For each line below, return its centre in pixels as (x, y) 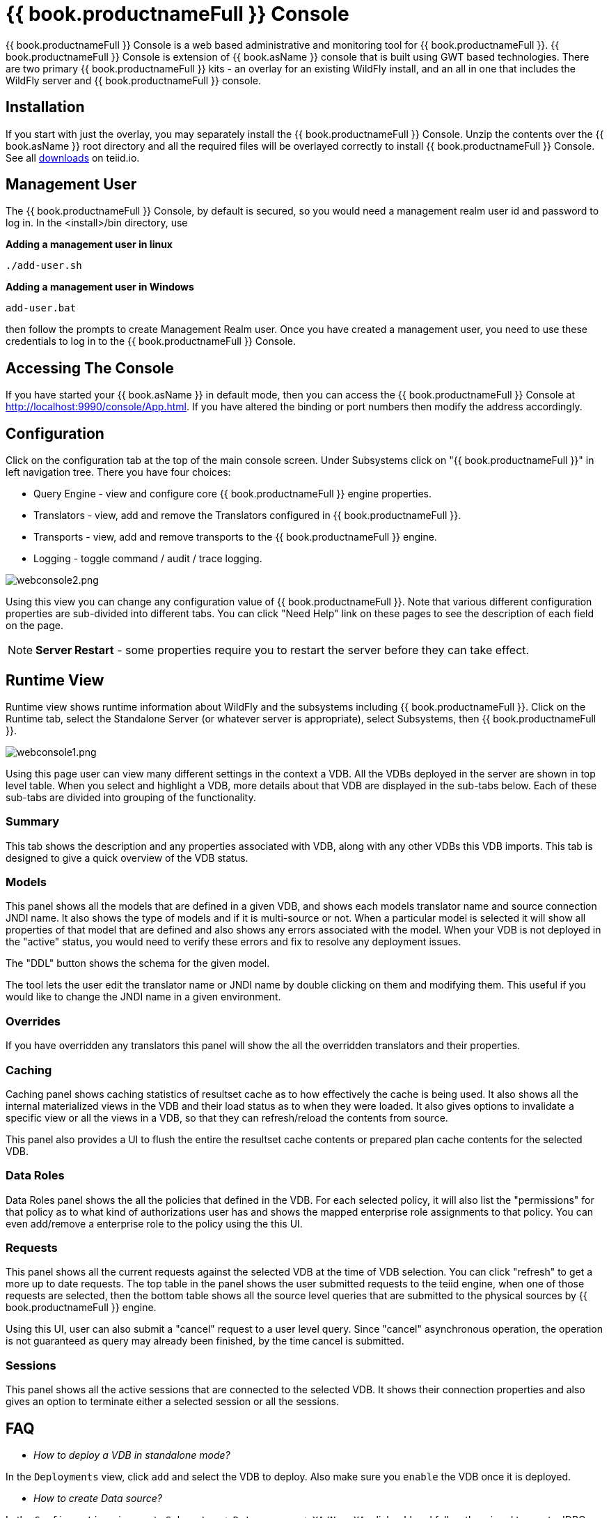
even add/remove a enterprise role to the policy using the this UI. (154, 1223)
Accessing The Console (90, 368)
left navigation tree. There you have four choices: (118, 472)
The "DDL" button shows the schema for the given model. (138, 963)
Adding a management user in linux (89, 245)
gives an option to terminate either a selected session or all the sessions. (172, 1402)
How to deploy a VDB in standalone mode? (132, 1455)
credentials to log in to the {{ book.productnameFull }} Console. (151, 341)
